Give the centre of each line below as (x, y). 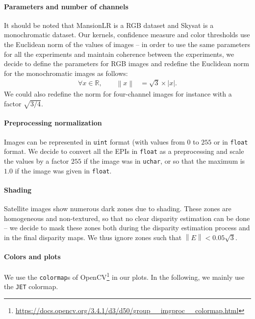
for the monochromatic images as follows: (66, 73)
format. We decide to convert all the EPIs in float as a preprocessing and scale (124, 151)
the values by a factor (37, 160)
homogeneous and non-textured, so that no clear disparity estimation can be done (127, 218)
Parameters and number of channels (66, 6)
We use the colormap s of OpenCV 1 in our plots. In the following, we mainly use (124, 276)
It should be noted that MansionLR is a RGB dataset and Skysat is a (109, 25)
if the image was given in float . (63, 170)
